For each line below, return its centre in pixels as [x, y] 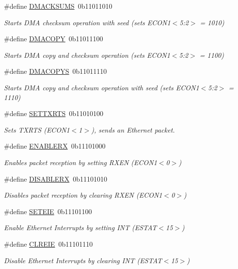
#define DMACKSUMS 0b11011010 [58, 6]
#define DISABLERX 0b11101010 [56, 178]
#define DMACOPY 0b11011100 [54, 39]
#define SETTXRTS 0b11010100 [54, 113]
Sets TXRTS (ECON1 [37, 129]
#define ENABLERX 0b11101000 [55, 146]
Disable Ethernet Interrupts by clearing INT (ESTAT [83, 260]
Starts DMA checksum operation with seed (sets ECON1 [87, 22]
